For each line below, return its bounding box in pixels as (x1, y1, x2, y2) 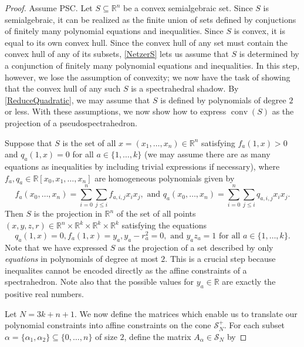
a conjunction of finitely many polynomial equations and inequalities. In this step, (5, 59, 300, 71)
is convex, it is (234, 25, 285, 37)
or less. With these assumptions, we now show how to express (5, 105, 227, 117)
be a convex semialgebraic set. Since (123, 2, 253, 14)
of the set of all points (116, 207, 196, 220)
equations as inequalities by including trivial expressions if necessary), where (5, 160, 280, 172)
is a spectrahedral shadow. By (131, 82, 239, 95)
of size (95, 330, 117, 342)
